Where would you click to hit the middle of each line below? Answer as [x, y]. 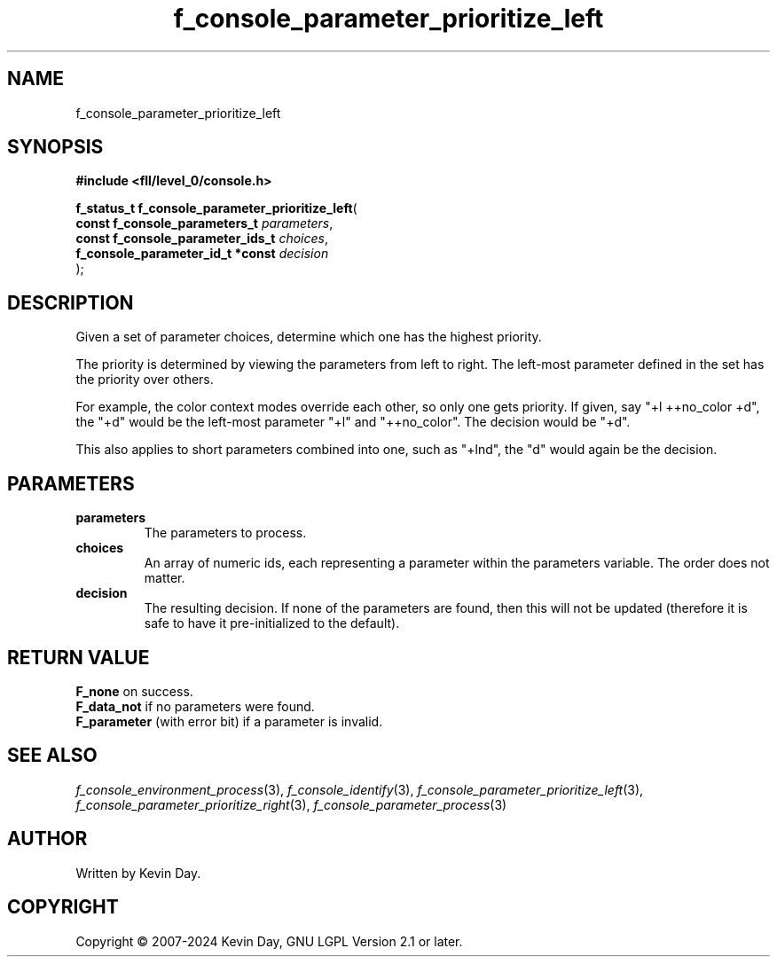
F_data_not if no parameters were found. [195, 706]
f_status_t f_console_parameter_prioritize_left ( [216, 208]
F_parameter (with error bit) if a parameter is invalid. [229, 721]
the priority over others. [145, 380]
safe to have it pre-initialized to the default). [272, 623]
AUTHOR [47, 839]
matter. [165, 578]
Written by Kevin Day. [138, 873]
